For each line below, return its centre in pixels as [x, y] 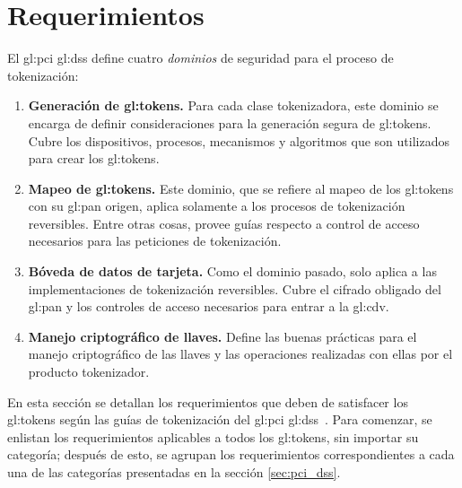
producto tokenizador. [89, 372]
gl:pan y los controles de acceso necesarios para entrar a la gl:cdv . [209, 306]
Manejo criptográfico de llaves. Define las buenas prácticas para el [222, 336]
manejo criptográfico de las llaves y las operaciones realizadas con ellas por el [240, 354]
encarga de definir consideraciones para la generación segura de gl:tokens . [230, 122]
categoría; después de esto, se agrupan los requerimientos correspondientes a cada [231, 454]
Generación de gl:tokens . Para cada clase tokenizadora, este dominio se [233, 105]
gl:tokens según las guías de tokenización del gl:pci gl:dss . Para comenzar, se [220, 419]
